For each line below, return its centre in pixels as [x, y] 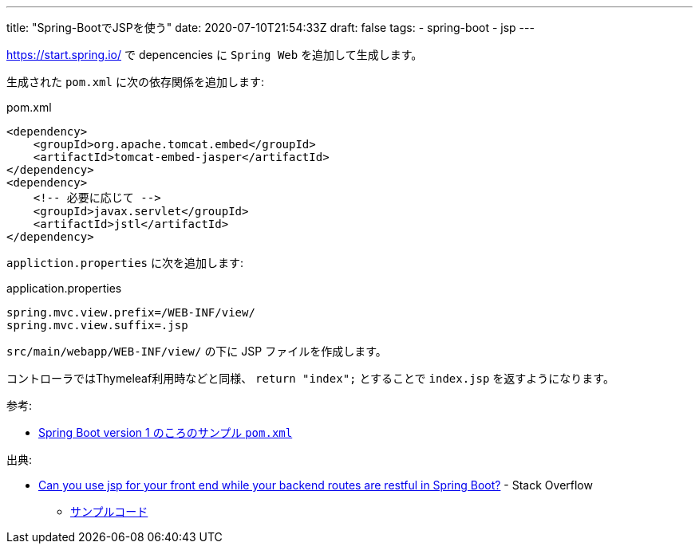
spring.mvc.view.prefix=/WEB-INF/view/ [131, 312]
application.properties [64, 288]
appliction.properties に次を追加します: [125, 263]
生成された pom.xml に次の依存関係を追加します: [135, 82]
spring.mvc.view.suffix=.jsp [97, 325]
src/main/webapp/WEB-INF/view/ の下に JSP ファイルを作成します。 [197, 351]
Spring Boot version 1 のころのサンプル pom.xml [166, 432]
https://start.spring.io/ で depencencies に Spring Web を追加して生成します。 [215, 55]
